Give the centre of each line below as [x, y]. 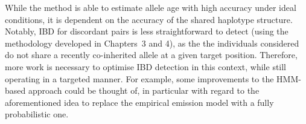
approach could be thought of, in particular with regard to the [144, 90]
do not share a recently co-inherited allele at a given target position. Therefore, [151, 55]
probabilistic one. [37, 114]
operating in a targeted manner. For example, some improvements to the [139, 78]
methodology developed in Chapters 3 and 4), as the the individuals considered [152, 43]
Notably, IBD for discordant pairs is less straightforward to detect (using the [147, 31]
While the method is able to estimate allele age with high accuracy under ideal [151, 7]
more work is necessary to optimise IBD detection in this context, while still [146, 66]
